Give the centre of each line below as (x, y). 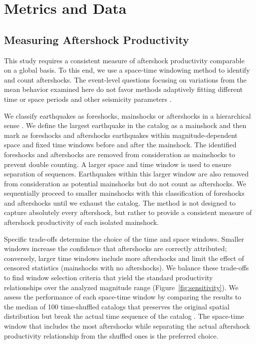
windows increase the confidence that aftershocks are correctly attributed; (115, 248)
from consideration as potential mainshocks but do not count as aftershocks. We (125, 183)
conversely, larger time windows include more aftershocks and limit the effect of (124, 258)
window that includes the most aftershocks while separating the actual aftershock (127, 326)
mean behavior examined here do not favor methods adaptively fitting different (124, 89)
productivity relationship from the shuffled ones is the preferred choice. (111, 335)
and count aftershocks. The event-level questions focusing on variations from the (125, 79)
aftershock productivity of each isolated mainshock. (82, 222)
